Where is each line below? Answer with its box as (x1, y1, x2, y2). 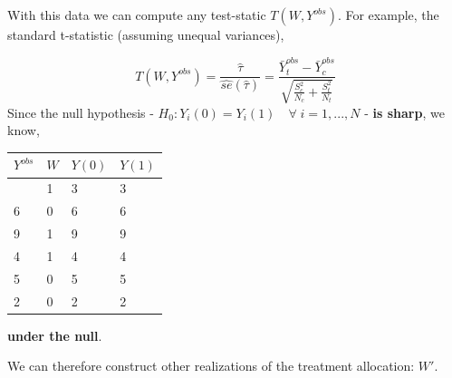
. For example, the (337, 5, 439, 24)
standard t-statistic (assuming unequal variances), (7, 25, 284, 44)
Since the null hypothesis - (7, 102, 154, 121)
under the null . (7, 325, 102, 344)
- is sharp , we (364, 102, 445, 121)
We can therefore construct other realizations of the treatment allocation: (7, 356, 415, 375)
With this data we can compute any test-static (7, 5, 266, 24)
